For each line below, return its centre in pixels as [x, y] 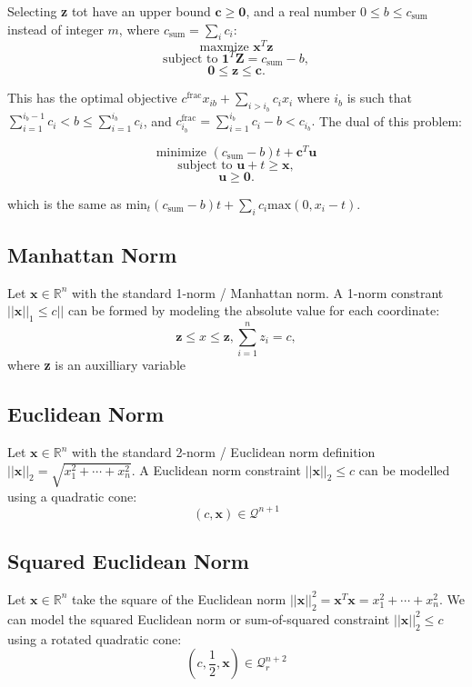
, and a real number [301, 11]
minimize [181, 152]
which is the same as [65, 203]
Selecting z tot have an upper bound [109, 11]
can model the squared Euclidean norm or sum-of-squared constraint [199, 618]
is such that [380, 98]
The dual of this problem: [391, 120]
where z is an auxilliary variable [96, 365]
